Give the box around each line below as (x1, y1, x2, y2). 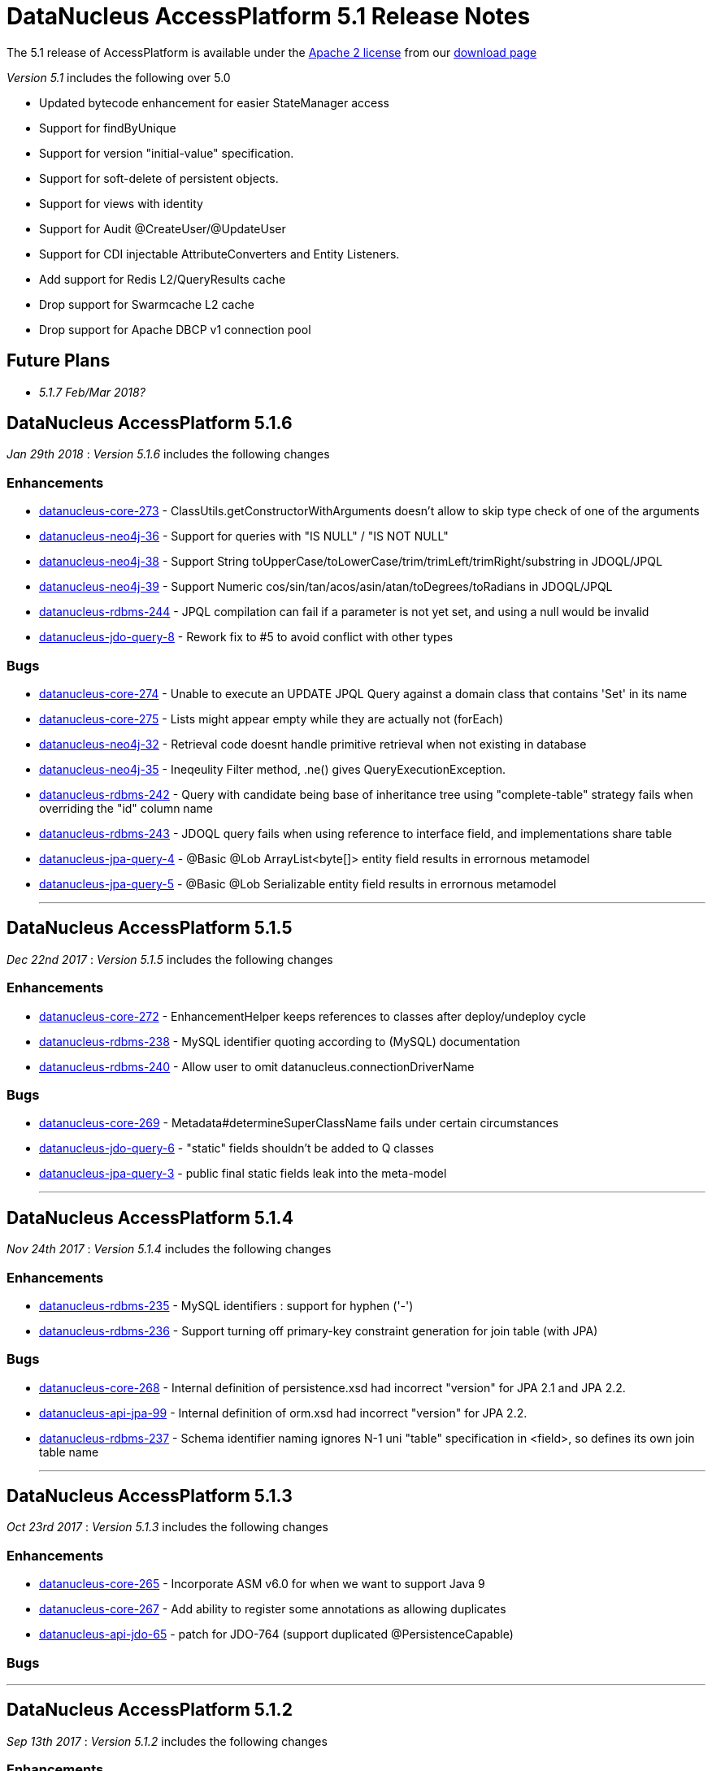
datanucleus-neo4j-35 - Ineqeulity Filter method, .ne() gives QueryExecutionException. (39, 762, 506, 776)
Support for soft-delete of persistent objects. (39, 171, 279, 185)
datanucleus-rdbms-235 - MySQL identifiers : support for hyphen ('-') (39, 1298, 414, 1313)
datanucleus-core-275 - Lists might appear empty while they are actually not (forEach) (39, 711, 504, 726)
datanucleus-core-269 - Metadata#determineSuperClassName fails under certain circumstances (39, 1116, 559, 1131)
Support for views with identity (39, 196, 203, 211)
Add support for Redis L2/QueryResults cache (39, 271, 286, 286)
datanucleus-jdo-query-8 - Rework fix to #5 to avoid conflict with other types (39, 630, 454, 645)
